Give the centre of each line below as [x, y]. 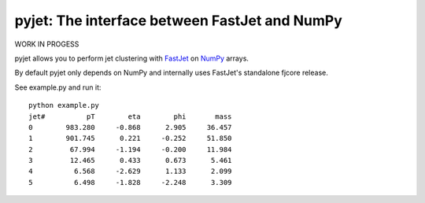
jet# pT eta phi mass [130, 116]
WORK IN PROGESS [47, 44]
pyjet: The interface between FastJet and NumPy [178, 20]
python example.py [64, 105]
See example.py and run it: [58, 87]
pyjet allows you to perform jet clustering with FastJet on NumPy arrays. [132, 58]
